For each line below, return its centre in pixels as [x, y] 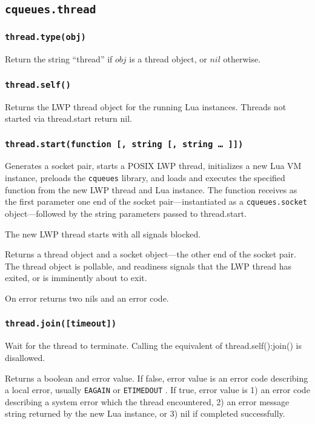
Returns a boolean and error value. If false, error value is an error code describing [157, 378]
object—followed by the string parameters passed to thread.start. [126, 213]
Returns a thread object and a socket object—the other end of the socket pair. [151, 254]
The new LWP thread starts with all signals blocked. [103, 234]
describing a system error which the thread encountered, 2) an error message [147, 401]
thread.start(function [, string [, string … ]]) [124, 144]
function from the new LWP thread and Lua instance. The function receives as [151, 189]
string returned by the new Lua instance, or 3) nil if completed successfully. [145, 413]
